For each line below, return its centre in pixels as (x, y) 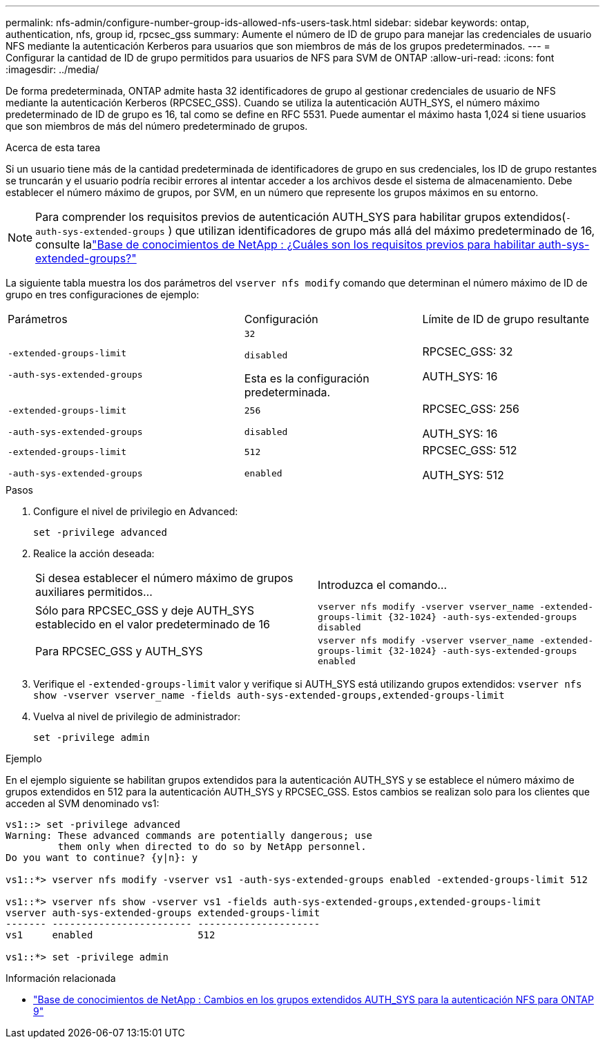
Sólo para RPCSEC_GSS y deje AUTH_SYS (145, 610)
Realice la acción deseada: (94, 553)
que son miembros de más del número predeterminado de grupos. (157, 126)
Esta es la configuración (307, 378)
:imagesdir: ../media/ (52, 69)
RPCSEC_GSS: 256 (471, 409)
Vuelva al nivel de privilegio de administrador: (137, 716)
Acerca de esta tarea (53, 147)
